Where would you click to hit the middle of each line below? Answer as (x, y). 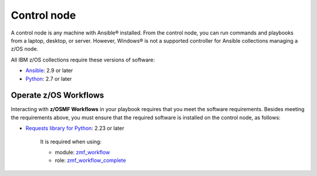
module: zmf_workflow (82, 152)
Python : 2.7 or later (49, 78)
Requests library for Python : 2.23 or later (75, 128)
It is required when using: (71, 142)
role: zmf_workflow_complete (90, 160)
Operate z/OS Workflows (58, 96)
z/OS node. (24, 49)
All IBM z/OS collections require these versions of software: (83, 60)
